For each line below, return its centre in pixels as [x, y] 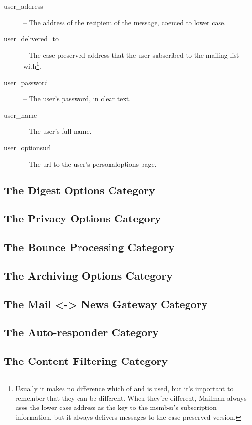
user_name [21, 115]
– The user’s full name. [57, 131]
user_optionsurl [28, 147]
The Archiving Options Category [88, 275]
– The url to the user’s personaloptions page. [90, 164]
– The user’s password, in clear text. [77, 99]
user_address [24, 6]
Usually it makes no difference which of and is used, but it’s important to [124, 388]
